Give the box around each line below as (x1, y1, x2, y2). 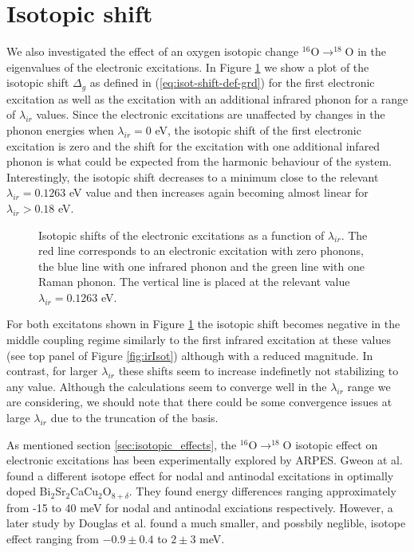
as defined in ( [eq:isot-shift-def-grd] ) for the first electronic (89, 74, 375, 91)
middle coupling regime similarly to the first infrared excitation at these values (6, 331, 391, 348)
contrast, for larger (6, 362, 98, 379)
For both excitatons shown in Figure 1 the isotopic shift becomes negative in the (6, 315, 400, 332)
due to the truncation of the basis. (50, 409, 219, 426)
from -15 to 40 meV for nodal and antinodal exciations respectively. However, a (6, 499, 393, 515)
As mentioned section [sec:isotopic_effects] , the (6, 436, 237, 452)
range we (347, 378, 391, 394)
